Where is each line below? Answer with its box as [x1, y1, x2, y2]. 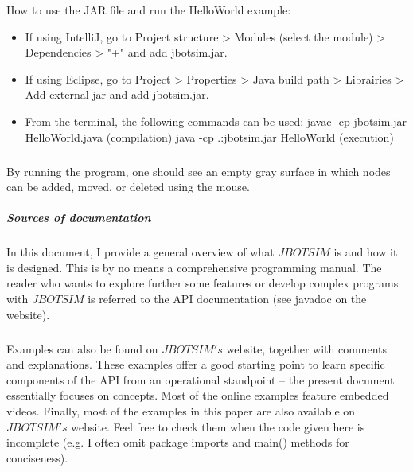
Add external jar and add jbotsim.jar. [25, 86, 209, 103]
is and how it [333, 244, 398, 260]
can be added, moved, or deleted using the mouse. [6, 178, 250, 195]
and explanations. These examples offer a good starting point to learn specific [6, 356, 385, 373]
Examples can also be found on [6, 340, 158, 357]
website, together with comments [226, 340, 388, 357]
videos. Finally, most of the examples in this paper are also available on [6, 403, 356, 419]
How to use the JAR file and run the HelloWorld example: [6, 2, 291, 18]
